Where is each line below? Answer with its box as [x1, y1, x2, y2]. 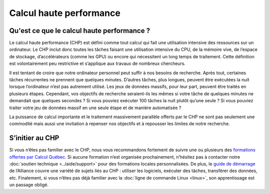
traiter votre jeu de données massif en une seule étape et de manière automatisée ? [9, 105, 181, 111]
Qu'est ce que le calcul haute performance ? [9, 26, 150, 35]
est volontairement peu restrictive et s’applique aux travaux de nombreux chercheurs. [9, 60, 186, 67]
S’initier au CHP [9, 134, 59, 142]
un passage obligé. [9, 182, 48, 188]
